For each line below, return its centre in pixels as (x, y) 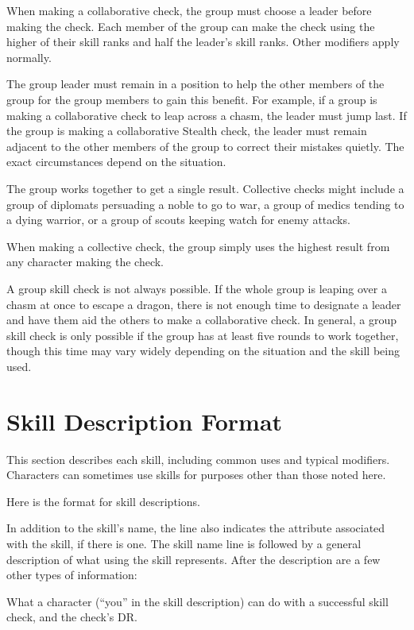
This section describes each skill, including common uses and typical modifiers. (198, 459)
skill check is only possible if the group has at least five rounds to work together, (203, 335)
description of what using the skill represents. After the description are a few (193, 559)
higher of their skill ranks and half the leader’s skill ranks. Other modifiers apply (203, 42)
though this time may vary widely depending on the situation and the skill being (203, 351)
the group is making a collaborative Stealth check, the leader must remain (187, 131)
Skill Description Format (145, 421)
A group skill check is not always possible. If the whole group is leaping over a (197, 288)
